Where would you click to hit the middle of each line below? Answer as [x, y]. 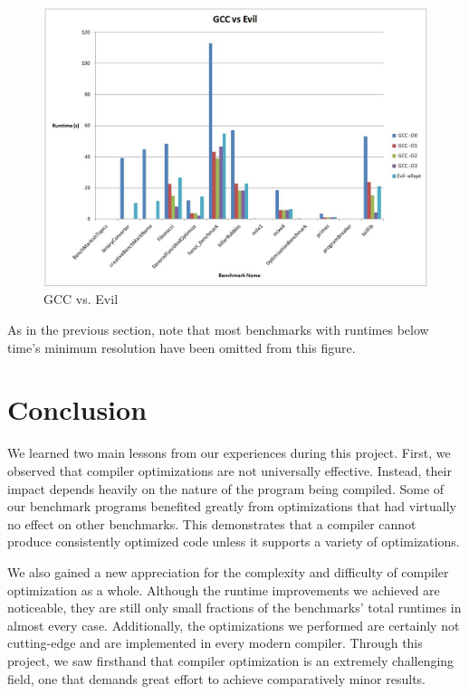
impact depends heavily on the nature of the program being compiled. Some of [226, 488]
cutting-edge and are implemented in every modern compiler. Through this [215, 643]
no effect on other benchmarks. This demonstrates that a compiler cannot [212, 523]
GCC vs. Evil [81, 299]
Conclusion [77, 409]
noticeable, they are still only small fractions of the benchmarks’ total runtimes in [234, 608]
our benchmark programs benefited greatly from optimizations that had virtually [232, 506]
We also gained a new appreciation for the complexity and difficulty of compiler [228, 571]
